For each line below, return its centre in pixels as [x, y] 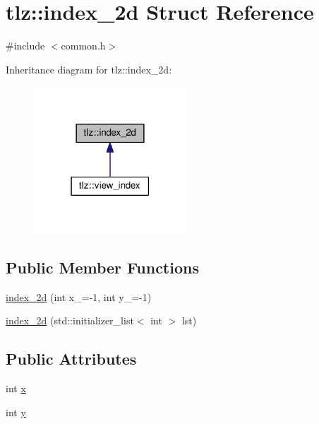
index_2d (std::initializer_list [70, 320]
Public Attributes [71, 359]
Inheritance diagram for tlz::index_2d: [89, 69]
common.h [83, 46]
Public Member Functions [102, 267]
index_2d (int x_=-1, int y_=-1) [79, 296]
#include [25, 46]
